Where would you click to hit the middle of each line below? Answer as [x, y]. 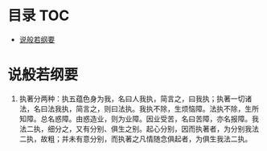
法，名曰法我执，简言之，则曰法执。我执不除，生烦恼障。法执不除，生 [136, 108]
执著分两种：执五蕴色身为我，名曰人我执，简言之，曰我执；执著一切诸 [136, 98]
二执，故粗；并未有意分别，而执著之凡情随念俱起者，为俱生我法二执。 [136, 139]
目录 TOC [39, 16]
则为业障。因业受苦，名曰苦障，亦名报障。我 [185, 118]
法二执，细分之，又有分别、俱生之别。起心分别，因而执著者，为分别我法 [139, 129]
